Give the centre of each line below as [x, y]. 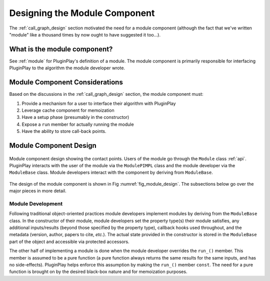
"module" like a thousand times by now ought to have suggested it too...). [85, 34]
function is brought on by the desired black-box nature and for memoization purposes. [98, 272]
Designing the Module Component [82, 13]
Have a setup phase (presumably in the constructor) [75, 117]
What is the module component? [61, 49]
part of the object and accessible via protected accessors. [69, 242]
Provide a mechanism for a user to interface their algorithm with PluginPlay [99, 103]
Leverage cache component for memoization [68, 110]
